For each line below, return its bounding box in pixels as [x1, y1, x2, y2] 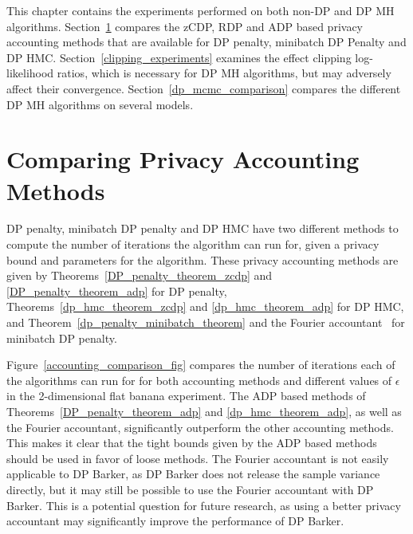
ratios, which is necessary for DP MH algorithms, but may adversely [57, 65, 391, 81]
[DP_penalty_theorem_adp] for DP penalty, [6, 282, 227, 299]
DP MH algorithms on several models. [6, 96, 194, 112]
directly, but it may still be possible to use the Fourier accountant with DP [6, 481, 374, 497]
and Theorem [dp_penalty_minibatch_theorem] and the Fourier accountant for [6, 314, 405, 331]
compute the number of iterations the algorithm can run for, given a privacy [6, 236, 380, 253]
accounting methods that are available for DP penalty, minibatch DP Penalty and [6, 33, 407, 50]
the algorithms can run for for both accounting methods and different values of [6, 371, 392, 388]
